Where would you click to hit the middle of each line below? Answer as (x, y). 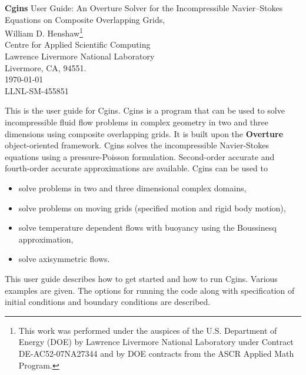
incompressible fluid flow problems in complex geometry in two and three (137, 122)
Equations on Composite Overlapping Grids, (85, 19)
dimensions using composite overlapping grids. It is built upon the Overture (144, 133)
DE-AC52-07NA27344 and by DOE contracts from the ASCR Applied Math (156, 353)
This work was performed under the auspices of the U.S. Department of (148, 330)
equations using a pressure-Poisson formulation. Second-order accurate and (140, 156)
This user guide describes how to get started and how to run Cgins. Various (141, 278)
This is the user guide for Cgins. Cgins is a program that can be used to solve (145, 110)
